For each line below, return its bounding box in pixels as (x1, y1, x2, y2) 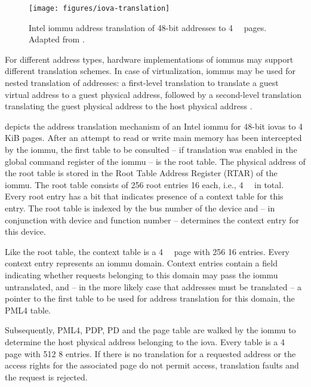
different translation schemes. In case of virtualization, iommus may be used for (5, 64, 296, 77)
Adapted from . (29, 33, 85, 45)
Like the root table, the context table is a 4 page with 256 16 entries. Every (5, 245, 290, 257)
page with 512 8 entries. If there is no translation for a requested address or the (5, 347, 296, 360)
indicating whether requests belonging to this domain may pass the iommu (5, 268, 278, 281)
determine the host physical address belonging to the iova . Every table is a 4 (5, 335, 285, 348)
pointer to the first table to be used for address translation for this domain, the (5, 292, 295, 305)
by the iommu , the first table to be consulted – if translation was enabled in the (5, 143, 297, 155)
